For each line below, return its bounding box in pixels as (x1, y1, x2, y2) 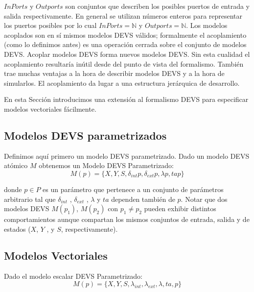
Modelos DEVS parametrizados (4, 127, 167, 143)
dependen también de (111, 194, 175, 204)
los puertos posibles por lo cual (4, 20, 97, 30)
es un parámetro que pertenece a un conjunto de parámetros (43, 184, 224, 194)
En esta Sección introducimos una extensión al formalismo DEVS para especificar (4, 94, 249, 104)
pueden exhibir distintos (144, 203, 216, 214)
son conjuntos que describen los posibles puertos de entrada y (65, 1, 250, 11)
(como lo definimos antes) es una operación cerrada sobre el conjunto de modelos (4, 39, 247, 49)
